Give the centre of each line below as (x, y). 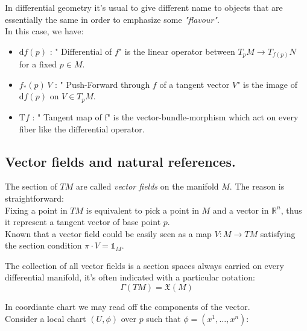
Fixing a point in (36, 210)
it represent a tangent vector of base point (83, 222)
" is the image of (267, 84)
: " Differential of (81, 51)
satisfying (278, 233)
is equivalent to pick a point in (142, 210)
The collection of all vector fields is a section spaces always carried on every (144, 265)
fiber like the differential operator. (82, 128)
